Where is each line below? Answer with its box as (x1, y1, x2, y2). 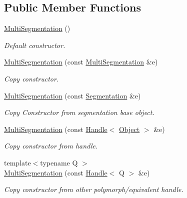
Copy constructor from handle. (4, 140, 98, 151)
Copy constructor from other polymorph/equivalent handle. (4, 184, 183, 194)
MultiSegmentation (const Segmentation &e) (4, 90, 141, 100)
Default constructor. (4, 39, 65, 50)
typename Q (40, 157, 78, 167)
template (4, 157, 31, 167)
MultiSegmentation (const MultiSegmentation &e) (4, 56, 158, 67)
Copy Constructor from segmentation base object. (4, 107, 154, 117)
